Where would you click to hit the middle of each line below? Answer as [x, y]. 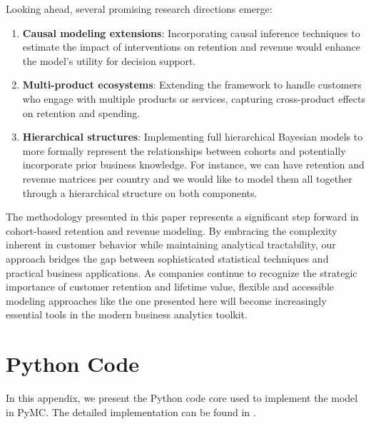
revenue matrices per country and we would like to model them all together [187, 178]
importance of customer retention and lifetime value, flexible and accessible [170, 287]
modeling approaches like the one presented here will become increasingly [166, 300]
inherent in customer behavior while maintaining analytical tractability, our [171, 244]
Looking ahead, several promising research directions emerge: [139, 9]
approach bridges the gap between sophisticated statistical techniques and [167, 258]
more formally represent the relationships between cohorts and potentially [184, 150]
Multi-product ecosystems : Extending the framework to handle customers [192, 85]
